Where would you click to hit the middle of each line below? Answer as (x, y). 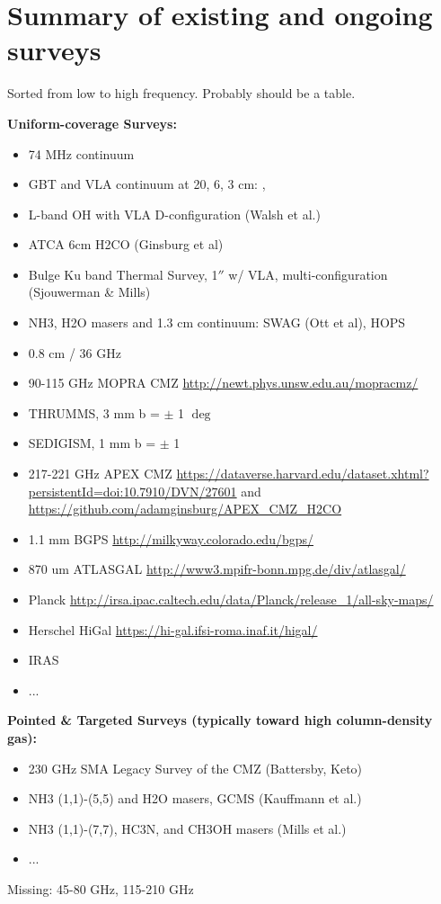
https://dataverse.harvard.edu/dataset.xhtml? (303, 474)
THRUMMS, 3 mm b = (94, 412)
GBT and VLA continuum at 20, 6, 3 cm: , (147, 184)
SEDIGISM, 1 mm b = (92, 443)
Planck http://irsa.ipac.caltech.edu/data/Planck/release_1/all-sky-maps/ (231, 599)
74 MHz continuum (81, 153)
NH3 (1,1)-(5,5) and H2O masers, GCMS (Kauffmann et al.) (195, 798)
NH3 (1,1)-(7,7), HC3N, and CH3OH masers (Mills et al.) (187, 828)
